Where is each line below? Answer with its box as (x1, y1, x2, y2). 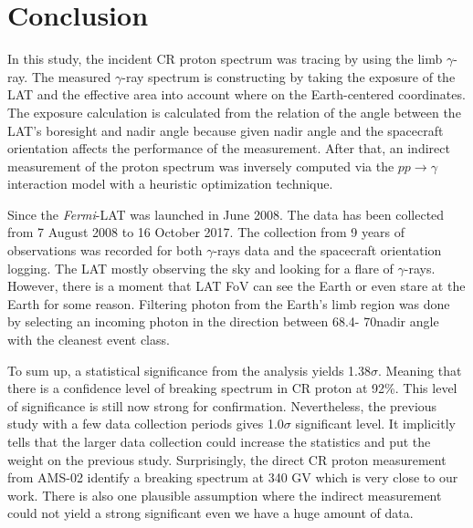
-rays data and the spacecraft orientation (213, 241, 442, 260)
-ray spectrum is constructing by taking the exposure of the (121, 67, 456, 86)
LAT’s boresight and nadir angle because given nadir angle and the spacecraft (7, 120, 444, 140)
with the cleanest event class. (7, 330, 170, 349)
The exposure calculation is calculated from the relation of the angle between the (7, 102, 461, 121)
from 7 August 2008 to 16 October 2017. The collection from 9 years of (7, 223, 405, 242)
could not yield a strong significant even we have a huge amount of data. (7, 503, 414, 523)
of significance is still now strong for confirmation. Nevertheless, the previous (7, 396, 437, 415)
